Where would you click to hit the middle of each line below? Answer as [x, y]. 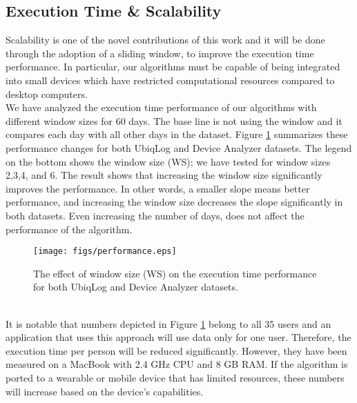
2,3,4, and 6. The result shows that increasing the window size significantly [164, 175]
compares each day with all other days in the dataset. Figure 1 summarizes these [177, 134]
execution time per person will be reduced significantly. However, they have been [176, 350]
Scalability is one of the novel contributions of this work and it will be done [165, 40]
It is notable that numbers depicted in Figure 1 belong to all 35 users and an [168, 323]
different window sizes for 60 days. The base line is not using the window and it [174, 120]
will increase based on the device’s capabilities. [105, 391]
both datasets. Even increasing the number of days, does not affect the [155, 215]
